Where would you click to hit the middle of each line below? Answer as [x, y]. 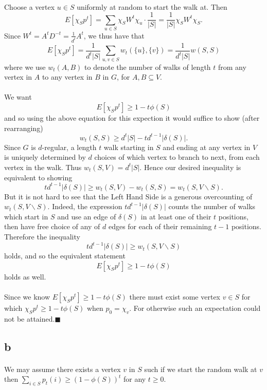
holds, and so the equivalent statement [65, 256]
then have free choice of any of [52, 226]
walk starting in [129, 147]
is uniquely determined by [45, 157]
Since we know [27, 296]
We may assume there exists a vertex [63, 369]
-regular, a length [69, 147]
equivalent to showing [38, 177]
